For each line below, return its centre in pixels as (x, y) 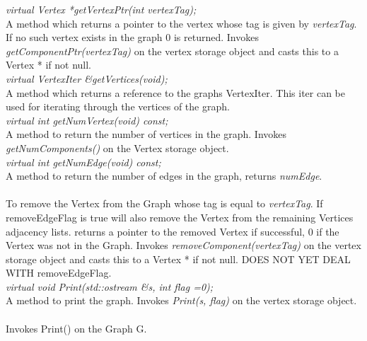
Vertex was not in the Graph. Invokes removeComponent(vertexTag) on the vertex (183, 245)
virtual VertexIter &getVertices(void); (87, 78)
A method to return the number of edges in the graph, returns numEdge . (164, 176)
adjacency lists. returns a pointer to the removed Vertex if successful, (155, 231)
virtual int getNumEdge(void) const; (83, 162)
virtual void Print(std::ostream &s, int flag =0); (110, 286)
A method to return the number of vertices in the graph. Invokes (146, 134)
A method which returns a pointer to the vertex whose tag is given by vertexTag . (181, 23)
